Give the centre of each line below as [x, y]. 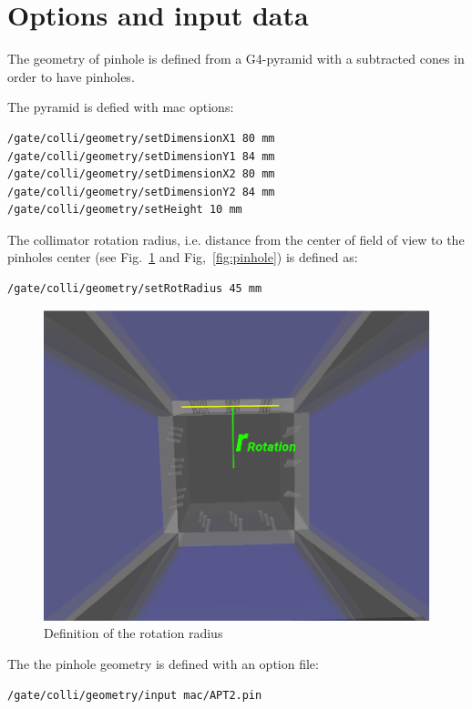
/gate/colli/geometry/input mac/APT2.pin [135, 695]
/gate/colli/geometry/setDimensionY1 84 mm [141, 156]
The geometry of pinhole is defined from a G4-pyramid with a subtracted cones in [236, 59]
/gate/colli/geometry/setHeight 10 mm [125, 210]
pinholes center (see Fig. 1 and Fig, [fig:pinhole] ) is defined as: [183, 257]
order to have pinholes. [71, 76]
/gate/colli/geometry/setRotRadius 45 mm [135, 289]
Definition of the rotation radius [133, 633]
